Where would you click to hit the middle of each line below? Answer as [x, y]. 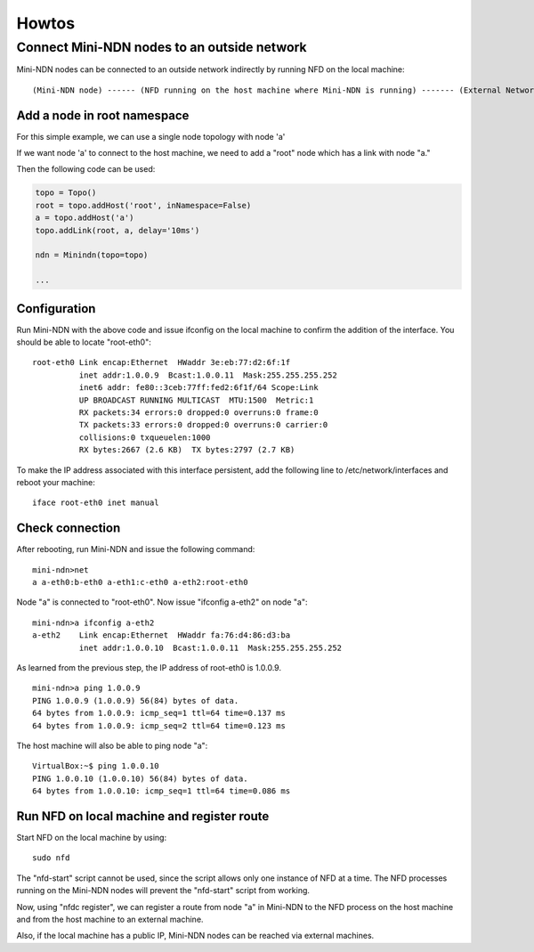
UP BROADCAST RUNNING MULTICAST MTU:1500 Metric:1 [196, 400]
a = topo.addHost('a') [85, 218]
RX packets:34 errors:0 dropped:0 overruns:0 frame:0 [199, 413]
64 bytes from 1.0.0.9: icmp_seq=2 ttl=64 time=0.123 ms [159, 725]
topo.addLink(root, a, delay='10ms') [117, 230]
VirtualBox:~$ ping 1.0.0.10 [96, 766]
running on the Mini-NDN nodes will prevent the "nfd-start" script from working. [163, 891]
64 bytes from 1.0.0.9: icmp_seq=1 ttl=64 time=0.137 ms [159, 713]
